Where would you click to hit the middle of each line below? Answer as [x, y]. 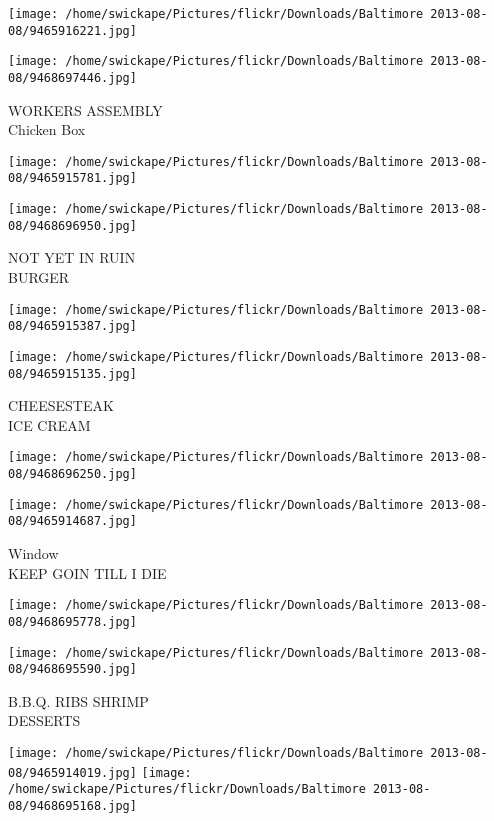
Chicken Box [47, 129]
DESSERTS [44, 720]
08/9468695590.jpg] [72, 669]
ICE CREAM [49, 424]
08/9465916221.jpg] [72, 30]
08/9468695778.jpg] [72, 621]
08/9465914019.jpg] [72, 772]
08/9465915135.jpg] [72, 373]
